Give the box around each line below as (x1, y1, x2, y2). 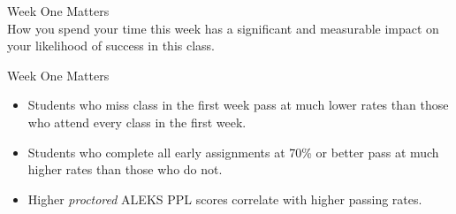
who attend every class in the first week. (27, 112, 247, 131)
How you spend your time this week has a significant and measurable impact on (7, 19, 439, 37)
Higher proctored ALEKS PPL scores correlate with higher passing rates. (27, 189, 422, 208)
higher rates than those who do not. (27, 160, 223, 179)
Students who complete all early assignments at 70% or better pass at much (27, 142, 439, 161)
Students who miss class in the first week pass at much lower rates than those (27, 96, 449, 114)
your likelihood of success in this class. (7, 36, 215, 55)
